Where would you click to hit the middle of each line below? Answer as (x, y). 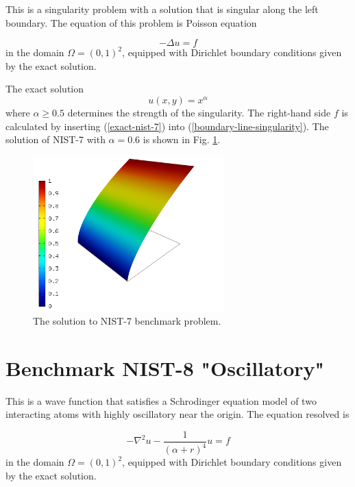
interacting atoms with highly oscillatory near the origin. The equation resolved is (177, 414)
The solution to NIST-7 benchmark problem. (127, 321)
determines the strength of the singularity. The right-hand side (199, 112)
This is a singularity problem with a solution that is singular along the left (162, 9)
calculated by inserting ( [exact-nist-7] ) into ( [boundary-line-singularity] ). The (167, 126)
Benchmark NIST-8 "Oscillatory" (165, 367)
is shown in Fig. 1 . (182, 139)
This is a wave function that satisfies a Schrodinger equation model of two (161, 400)
